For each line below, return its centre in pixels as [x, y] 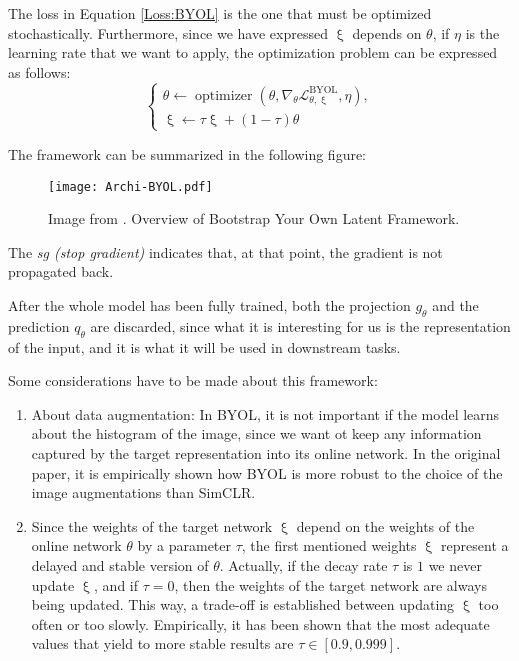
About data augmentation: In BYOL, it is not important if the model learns [265, 413]
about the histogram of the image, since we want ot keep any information [256, 433]
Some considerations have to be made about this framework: [193, 380]
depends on [387, 32]
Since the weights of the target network [152, 525]
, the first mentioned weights [329, 545]
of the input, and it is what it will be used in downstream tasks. [204, 346]
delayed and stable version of [120, 564]
